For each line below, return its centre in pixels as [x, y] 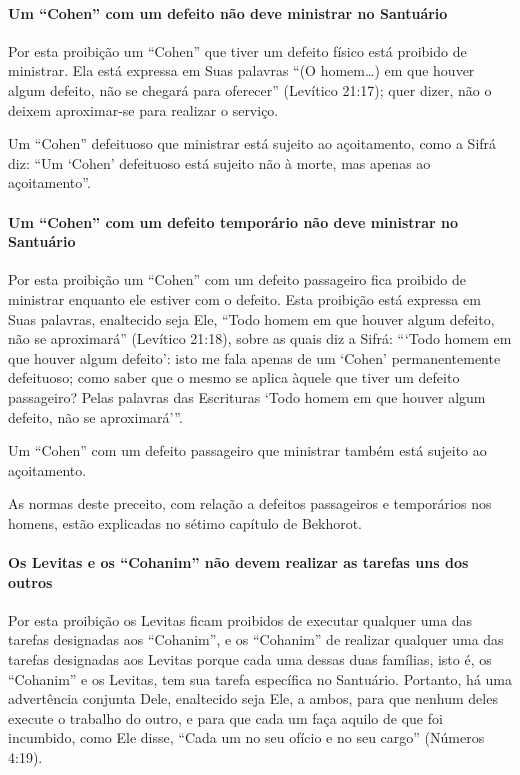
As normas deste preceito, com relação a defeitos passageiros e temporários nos [250, 503]
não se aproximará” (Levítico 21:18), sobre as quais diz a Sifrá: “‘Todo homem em [260, 338]
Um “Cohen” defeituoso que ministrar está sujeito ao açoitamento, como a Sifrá [252, 143]
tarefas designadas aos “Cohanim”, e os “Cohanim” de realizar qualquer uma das [256, 639]
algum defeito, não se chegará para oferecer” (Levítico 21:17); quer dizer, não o [250, 89]
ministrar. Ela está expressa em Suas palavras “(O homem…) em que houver [241, 70]
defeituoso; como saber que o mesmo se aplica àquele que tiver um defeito [234, 377]
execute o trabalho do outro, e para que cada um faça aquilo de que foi [225, 717]
